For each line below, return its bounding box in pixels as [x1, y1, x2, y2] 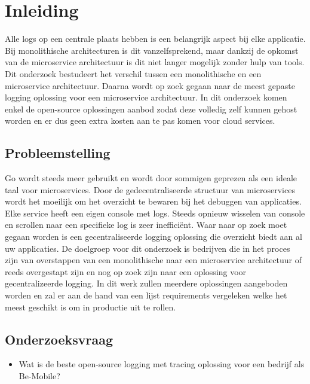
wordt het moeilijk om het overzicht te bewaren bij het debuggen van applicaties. [5, 195, 302, 208]
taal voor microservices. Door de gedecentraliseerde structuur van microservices [5, 183, 295, 196]
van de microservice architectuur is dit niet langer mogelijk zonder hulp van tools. [5, 56, 305, 68]
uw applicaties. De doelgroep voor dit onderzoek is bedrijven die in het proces [5, 242, 290, 254]
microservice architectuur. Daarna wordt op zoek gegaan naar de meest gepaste [5, 79, 295, 92]
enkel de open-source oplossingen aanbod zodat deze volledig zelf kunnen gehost [5, 102, 297, 115]
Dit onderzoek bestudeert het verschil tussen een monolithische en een [5, 67, 262, 80]
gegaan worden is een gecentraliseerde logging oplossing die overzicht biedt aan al [5, 230, 302, 243]
